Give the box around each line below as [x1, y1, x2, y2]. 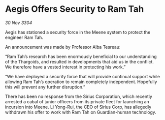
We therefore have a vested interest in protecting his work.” [5, 64, 126, 70]
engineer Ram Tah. [5, 34, 43, 40]
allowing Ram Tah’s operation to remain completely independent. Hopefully [5, 79, 158, 85]
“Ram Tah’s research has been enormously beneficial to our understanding [5, 53, 157, 60]
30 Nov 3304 [5, 20, 33, 26]
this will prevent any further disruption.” [5, 84, 85, 90]
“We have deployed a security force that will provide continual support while [5, 73, 160, 79]
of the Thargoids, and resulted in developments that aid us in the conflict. [5, 59, 154, 64]
